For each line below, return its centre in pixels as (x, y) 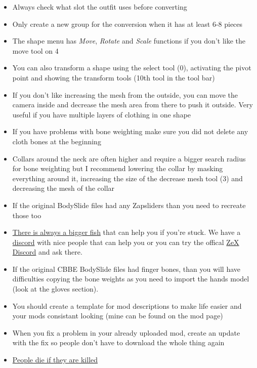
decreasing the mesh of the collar (63, 188)
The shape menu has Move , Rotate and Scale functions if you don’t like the (129, 41)
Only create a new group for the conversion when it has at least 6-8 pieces (127, 24)
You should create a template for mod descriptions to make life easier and (127, 305)
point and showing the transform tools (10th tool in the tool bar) (114, 77)
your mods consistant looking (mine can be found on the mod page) (118, 316)
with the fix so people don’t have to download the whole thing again (118, 342)
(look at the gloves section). (55, 289)
